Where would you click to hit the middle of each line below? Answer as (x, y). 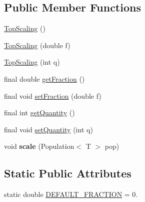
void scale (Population (39, 146)
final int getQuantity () (39, 113)
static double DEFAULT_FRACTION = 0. (71, 194)
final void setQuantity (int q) (48, 129)
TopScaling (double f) (37, 45)
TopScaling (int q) (32, 62)
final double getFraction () (44, 78)
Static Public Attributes (68, 173)
